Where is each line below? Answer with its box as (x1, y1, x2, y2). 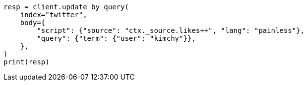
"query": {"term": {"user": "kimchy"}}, (37, 34, 196, 42)
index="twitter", (20, 11, 87, 19)
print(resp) (3, 58, 50, 66)
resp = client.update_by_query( (3, 3, 129, 11)
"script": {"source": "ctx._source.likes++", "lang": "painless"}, (37, 27, 305, 34)
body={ (20, 19, 46, 27)
